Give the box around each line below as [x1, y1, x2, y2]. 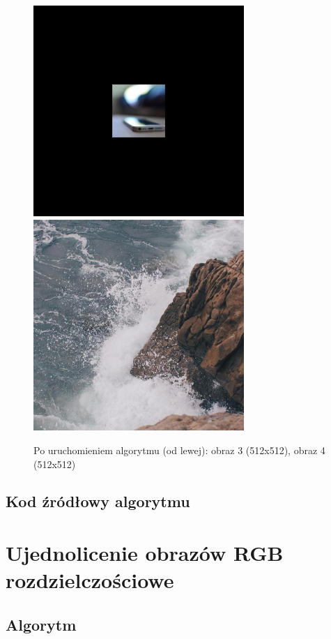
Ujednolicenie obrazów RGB [6, 539, 284, 567]
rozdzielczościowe [6, 566, 174, 594]
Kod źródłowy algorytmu [6, 490, 190, 512]
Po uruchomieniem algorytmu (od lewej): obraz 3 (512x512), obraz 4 [33, 442, 325, 457]
